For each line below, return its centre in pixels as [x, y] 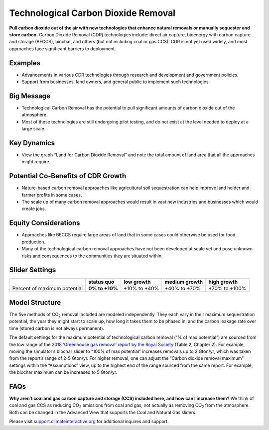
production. [34, 242]
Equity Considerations [45, 223]
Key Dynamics [32, 143]
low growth [137, 282]
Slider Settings [33, 270]
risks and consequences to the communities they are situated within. [92, 256]
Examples [25, 63]
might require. [36, 162]
